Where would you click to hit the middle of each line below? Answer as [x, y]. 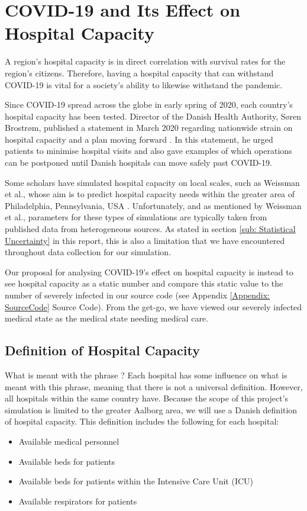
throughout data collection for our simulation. [88, 252]
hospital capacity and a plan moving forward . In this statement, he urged [139, 139]
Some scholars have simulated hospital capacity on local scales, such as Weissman [152, 182]
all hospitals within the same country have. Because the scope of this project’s [147, 398]
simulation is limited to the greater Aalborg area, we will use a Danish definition [151, 409]
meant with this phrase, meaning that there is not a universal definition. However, [154, 386]
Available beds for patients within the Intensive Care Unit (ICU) [136, 481]
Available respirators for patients [78, 501]
